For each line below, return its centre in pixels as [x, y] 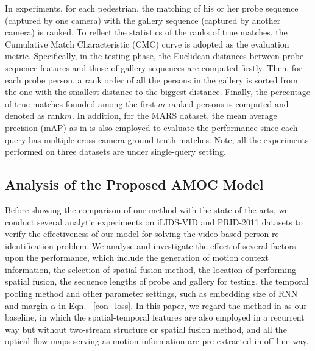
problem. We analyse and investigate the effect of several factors [176, 245]
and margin [27, 305]
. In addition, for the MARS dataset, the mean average [175, 115]
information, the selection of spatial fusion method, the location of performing [150, 269]
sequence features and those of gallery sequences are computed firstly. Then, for [154, 67]
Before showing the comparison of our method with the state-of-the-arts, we [147, 209]
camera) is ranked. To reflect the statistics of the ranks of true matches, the [146, 32]
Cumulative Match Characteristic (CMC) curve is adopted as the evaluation [147, 44]
